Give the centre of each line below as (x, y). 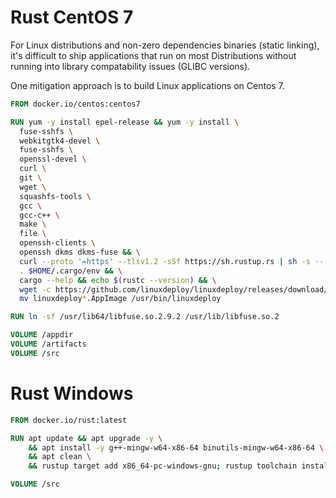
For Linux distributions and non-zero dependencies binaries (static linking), (165, 45)
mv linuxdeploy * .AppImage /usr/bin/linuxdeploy (120, 299)
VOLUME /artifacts (48, 344)
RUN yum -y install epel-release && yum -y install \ (125, 122)
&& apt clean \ (60, 457)
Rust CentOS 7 (72, 17)
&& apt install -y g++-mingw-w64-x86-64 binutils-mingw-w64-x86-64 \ (176, 447)
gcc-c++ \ (39, 215)
